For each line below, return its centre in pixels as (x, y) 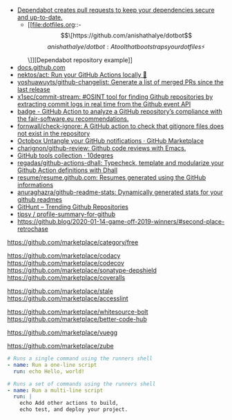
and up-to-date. (40, 17)
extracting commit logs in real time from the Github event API (104, 104)
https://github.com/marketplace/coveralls (66, 278)
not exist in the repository (54, 133)
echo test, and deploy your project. (74, 410)
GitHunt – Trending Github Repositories (73, 207)
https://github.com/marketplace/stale (60, 291)
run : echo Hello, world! (49, 371)
